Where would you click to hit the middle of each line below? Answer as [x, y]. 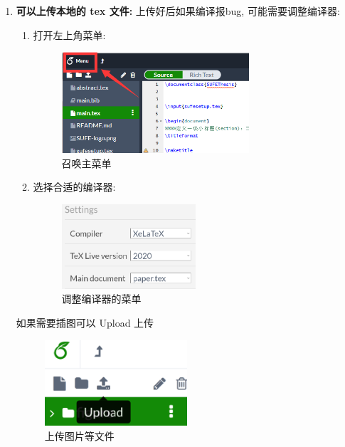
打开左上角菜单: [69, 35]
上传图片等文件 [79, 435]
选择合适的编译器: [74, 187]
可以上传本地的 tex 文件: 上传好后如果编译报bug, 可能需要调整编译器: [178, 11]
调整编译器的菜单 [101, 299]
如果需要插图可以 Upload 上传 [85, 322]
